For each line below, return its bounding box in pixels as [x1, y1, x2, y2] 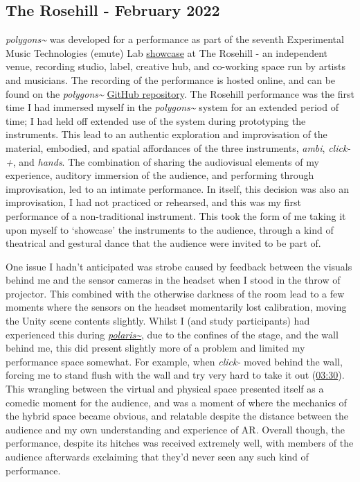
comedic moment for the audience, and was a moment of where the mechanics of [6, 395, 347, 409]
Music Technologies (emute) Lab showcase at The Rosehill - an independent [6, 45, 328, 60]
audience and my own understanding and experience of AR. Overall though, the [6, 422, 345, 436]
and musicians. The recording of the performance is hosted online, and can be [6, 72, 336, 87]
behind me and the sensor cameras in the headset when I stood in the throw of [6, 273, 341, 287]
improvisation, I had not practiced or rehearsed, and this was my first [6, 195, 301, 209]
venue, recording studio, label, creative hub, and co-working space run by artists [6, 59, 345, 74]
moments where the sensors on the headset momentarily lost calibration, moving [6, 300, 347, 314]
